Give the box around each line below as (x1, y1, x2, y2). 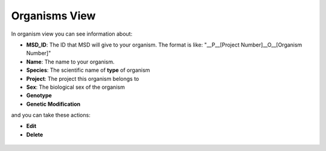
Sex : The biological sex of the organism (26, 83, 125, 91)
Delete (26, 130, 43, 138)
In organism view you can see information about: (11, 30, 133, 37)
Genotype (26, 92, 53, 99)
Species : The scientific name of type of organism (26, 66, 150, 74)
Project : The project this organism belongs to (26, 75, 139, 82)
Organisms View (11, 9, 96, 22)
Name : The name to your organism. (26, 58, 115, 65)
